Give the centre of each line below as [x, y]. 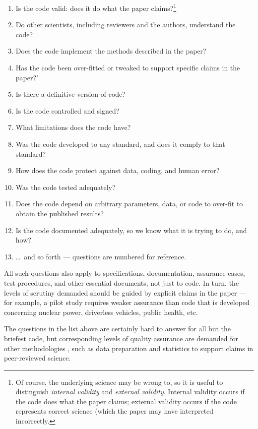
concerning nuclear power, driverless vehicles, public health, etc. [101, 312]
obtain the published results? [60, 213]
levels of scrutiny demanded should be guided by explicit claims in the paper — [125, 292]
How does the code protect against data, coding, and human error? [118, 170]
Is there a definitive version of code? [70, 94]
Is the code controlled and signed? [67, 110]
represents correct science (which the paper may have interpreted [115, 411]
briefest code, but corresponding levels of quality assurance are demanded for [121, 338]
